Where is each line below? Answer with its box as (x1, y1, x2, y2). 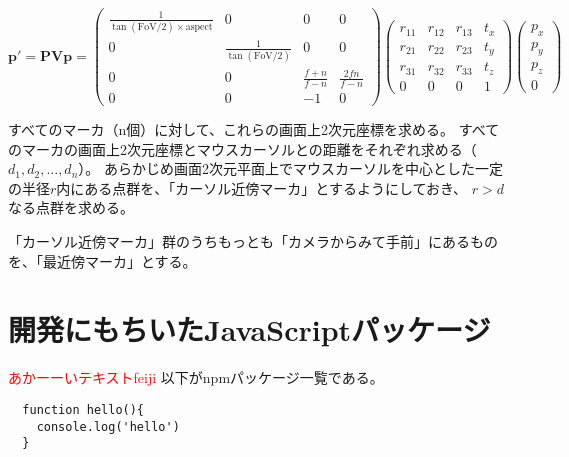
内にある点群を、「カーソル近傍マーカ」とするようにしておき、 (56, 177, 468, 198)
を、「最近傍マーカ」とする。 (8, 250, 197, 271)
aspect (185, 21, 213, 32)
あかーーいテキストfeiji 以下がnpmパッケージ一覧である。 (8, 367, 384, 388)
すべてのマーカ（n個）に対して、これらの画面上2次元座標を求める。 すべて (8, 119, 500, 139)
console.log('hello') (36, 419, 180, 434)
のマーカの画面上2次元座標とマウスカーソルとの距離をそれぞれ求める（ (8, 138, 477, 159)
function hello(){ (22, 402, 145, 417)
